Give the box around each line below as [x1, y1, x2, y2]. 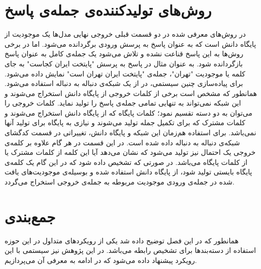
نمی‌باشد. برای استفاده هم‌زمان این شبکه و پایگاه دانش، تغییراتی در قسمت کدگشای [5, 127, 256, 138]
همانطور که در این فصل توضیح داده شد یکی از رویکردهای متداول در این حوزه [5, 235, 239, 245]
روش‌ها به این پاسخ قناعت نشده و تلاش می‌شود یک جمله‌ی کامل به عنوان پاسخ [5, 48, 243, 59]
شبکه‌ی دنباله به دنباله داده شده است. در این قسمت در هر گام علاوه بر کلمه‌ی [5, 137, 240, 147]
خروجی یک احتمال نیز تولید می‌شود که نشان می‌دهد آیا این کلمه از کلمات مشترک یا [5, 147, 256, 157]
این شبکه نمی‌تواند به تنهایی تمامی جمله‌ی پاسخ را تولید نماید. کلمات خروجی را [5, 98, 241, 108]
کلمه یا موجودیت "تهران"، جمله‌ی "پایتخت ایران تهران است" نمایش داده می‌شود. [5, 68, 245, 78]
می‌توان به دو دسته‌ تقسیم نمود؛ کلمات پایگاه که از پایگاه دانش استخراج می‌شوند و [5, 107, 252, 118]
